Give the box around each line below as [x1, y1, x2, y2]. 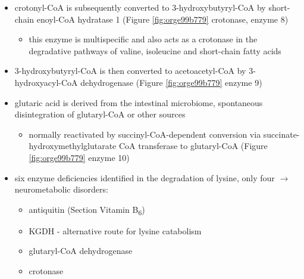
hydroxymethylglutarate [29, 139, 117, 152]
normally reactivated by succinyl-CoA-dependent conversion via [29, 128, 261, 140]
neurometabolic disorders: [14, 183, 108, 196]
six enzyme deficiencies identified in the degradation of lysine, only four [14, 171, 275, 184]
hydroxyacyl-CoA [14, 76, 78, 88]
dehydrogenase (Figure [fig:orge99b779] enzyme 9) [80, 76, 262, 88]
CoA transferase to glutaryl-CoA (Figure [118, 139, 268, 152]
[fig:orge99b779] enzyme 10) [29, 151, 130, 163]
